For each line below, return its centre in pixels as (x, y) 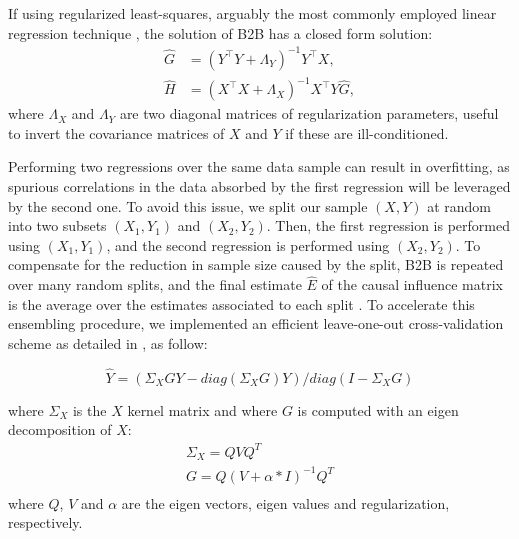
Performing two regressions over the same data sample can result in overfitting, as (259, 166)
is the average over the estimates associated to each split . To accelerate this (241, 303)
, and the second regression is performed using (248, 244)
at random (459, 205)
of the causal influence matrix (412, 284)
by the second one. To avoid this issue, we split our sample (188, 205)
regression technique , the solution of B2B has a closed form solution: (220, 32)
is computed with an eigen (378, 409)
